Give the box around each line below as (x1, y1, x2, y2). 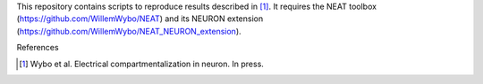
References (16, 42, 59, 53)
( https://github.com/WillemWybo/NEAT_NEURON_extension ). (16, 26, 241, 36)
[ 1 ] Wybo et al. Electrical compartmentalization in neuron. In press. (19, 58, 264, 69)
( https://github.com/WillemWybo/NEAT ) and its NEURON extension (16, 13, 264, 24)
